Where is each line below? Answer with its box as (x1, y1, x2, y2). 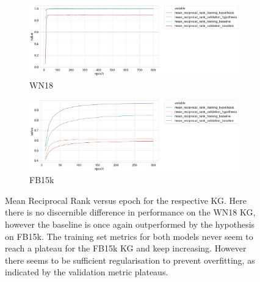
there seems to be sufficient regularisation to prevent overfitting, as (5, 253, 255, 266)
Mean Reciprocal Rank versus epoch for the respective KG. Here (5, 193, 247, 206)
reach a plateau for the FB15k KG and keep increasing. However (5, 242, 247, 255)
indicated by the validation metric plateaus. (5, 266, 168, 278)
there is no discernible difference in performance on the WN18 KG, (5, 206, 256, 219)
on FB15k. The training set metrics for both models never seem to (5, 230, 253, 242)
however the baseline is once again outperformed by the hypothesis (5, 218, 255, 231)
